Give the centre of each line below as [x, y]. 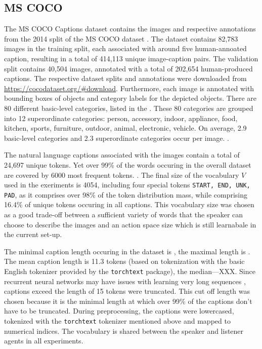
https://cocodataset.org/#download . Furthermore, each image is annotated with [129, 88]
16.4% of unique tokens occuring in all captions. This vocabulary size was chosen [129, 204]
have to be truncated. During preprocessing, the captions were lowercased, [119, 311]
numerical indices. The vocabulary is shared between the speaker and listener [124, 331]
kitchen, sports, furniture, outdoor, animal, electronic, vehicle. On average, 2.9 [125, 128]
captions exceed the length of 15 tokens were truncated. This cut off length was [127, 291]
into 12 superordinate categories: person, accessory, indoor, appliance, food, [121, 118]
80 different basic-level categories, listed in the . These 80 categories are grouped [129, 108]
